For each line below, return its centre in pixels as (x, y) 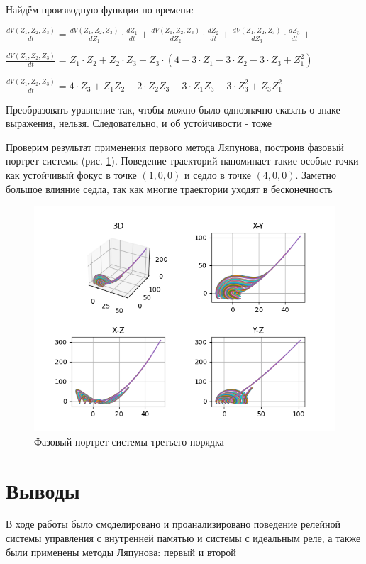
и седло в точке (217, 174)
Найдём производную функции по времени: (100, 9)
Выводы (43, 490)
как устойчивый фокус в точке (71, 174)
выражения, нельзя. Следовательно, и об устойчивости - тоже (139, 123)
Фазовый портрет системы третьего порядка (129, 441)
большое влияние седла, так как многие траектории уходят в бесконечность (169, 188)
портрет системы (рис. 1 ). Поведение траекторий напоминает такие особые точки (182, 161)
